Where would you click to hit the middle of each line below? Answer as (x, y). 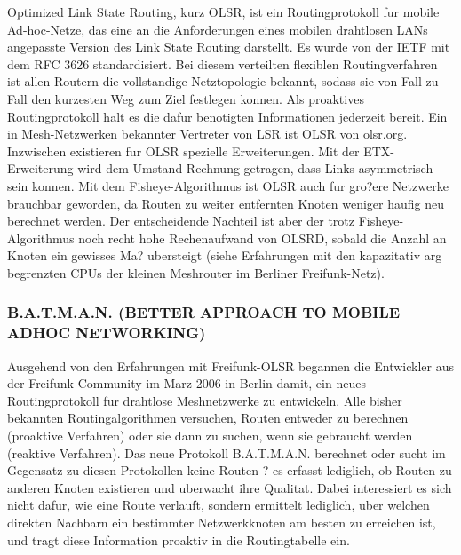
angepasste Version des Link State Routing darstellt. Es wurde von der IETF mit (229, 47)
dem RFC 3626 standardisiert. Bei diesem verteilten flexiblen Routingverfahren (223, 63)
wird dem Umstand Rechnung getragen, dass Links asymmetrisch (255, 168)
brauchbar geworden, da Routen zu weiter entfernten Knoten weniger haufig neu (226, 203)
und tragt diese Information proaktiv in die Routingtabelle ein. (179, 539)
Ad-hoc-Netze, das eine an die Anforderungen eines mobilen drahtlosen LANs (218, 29)
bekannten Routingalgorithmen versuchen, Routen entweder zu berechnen (208, 418)
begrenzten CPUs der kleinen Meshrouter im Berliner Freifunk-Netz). (196, 272)
